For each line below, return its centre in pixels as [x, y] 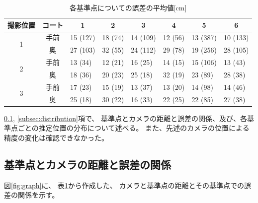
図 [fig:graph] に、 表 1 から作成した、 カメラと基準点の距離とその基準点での [124, 185]
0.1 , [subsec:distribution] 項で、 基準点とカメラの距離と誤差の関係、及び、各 [126, 118]
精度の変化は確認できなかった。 [56, 137]
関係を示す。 [38, 195]
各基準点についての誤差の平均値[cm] [128, 7]
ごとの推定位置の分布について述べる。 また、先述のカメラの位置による [133, 128]
